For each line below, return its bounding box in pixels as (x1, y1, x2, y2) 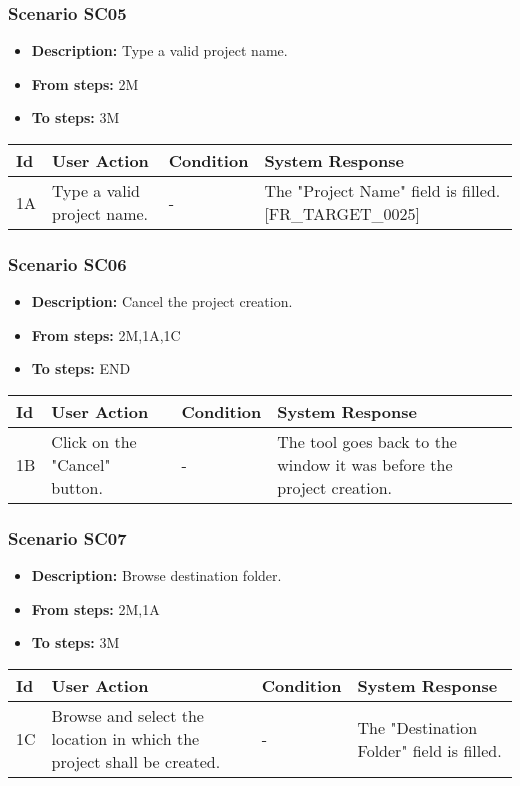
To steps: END (31, 358, 131, 379)
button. (51, 476, 103, 499)
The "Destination (357, 715, 478, 739)
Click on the (51, 430, 137, 453)
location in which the (51, 727, 200, 750)
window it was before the (277, 453, 453, 476)
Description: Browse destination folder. (31, 565, 282, 586)
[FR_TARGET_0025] (264, 202, 421, 225)
